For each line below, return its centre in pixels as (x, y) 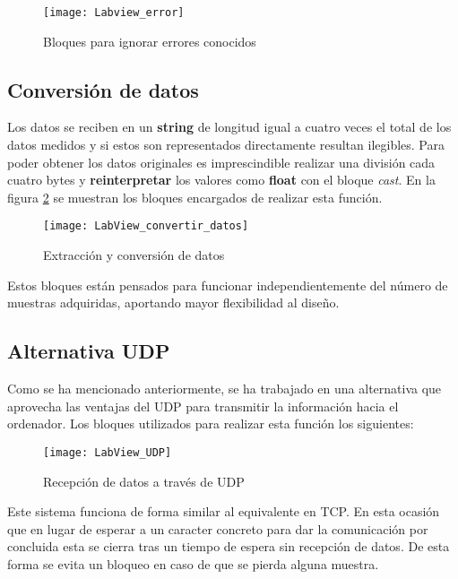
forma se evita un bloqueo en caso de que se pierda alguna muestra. (193, 563)
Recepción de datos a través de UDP (144, 481)
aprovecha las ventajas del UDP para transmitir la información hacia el (203, 406)
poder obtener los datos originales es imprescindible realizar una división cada (221, 162)
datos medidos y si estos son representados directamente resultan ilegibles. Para (226, 145)
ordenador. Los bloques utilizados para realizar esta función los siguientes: (211, 423)
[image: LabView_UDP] (108, 452)
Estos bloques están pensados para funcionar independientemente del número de (228, 285)
